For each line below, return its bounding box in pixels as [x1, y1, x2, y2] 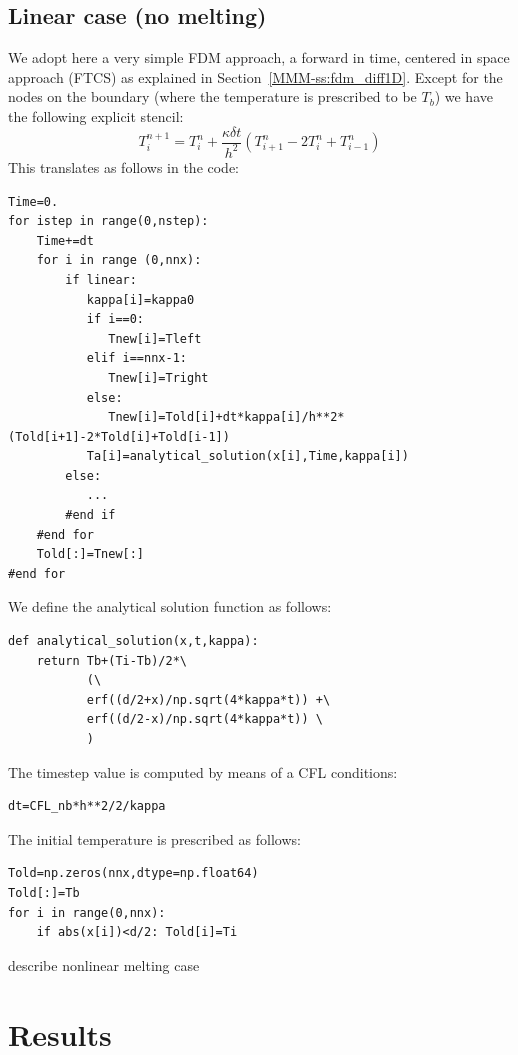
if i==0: [86, 312, 145, 327]
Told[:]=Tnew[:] [36, 547, 145, 562]
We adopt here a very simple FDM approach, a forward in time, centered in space [8, 47, 510, 68]
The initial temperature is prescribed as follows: [8, 828, 301, 849]
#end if [65, 508, 116, 523]
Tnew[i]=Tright [108, 370, 209, 385]
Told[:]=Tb [8, 885, 80, 900]
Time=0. [8, 194, 59, 209]
